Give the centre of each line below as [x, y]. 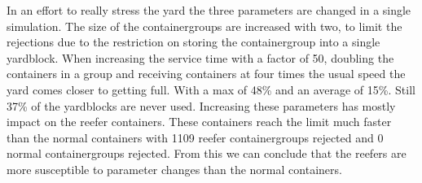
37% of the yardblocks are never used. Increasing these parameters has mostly [201, 105]
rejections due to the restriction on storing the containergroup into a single [193, 42]
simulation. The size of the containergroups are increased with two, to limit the [204, 26]
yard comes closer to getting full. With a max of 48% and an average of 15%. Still [211, 89]
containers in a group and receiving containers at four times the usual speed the [206, 74]
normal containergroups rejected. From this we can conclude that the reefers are [207, 153]
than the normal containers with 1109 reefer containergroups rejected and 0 [195, 137]
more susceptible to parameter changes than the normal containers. [174, 169]
